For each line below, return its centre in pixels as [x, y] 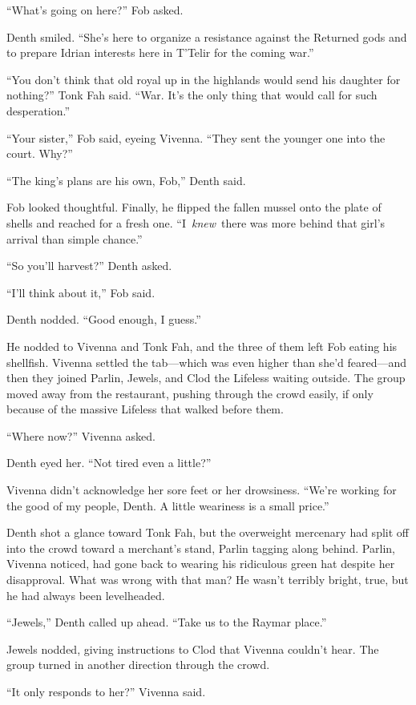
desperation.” [38, 110]
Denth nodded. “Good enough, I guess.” [104, 319]
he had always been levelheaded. [86, 595]
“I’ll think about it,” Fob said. [81, 292]
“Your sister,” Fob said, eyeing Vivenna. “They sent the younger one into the [196, 137]
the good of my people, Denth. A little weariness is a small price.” [168, 505]
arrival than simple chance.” [75, 238]
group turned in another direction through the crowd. [138, 665]
